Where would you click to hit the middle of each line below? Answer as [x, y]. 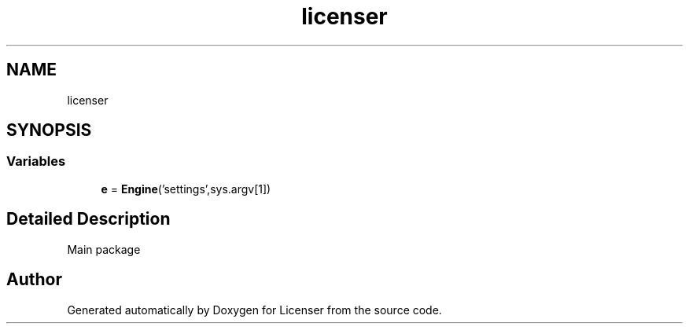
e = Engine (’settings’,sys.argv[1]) [186, 189]
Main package [104, 249]
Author [34, 280]
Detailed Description [88, 219]
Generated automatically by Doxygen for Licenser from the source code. [254, 310]
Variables [36, 161]
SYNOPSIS [49, 130]
